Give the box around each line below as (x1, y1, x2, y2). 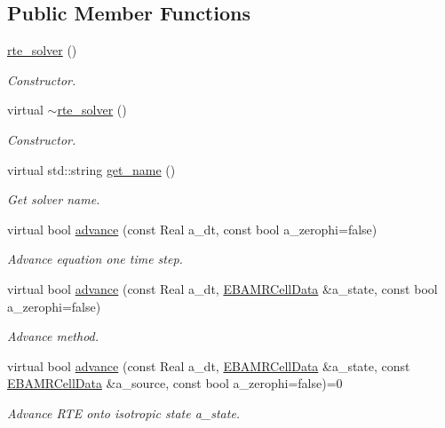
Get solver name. (7, 190, 100, 209)
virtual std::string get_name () (7, 160, 176, 178)
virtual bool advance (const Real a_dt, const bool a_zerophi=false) (7, 219, 377, 238)
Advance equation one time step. (7, 250, 183, 268)
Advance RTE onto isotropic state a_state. (7, 403, 241, 422)
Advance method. (7, 327, 99, 345)
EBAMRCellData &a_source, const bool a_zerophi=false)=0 (7, 374, 343, 392)
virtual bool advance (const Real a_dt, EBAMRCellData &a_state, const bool (7, 279, 438, 297)
